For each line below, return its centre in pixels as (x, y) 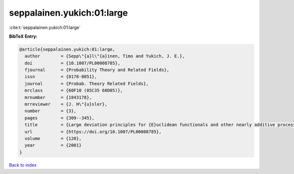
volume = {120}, (53, 138)
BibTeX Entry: (23, 36)
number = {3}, (51, 111)
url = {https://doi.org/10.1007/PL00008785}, (93, 132)
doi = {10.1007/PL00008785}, (73, 63)
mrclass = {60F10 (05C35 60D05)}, (74, 90)
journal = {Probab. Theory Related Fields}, (87, 84)
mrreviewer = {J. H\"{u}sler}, (66, 104)
